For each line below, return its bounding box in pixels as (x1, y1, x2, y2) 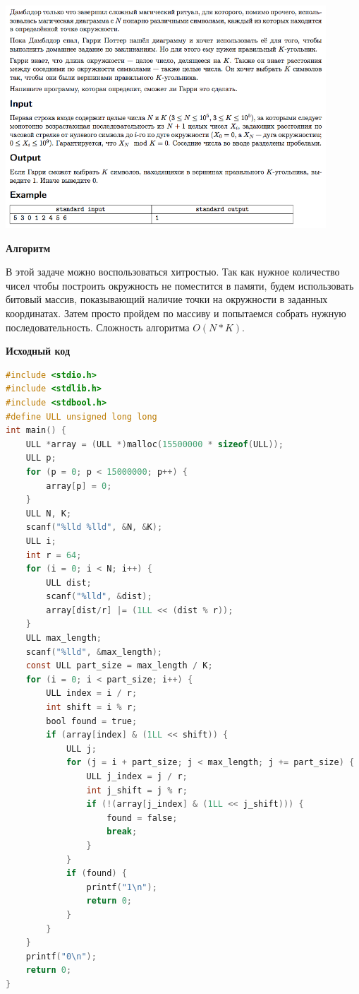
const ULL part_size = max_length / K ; (25, 661, 213, 671)
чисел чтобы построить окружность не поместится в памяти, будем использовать (6, 278, 354, 292)
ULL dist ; (46, 577, 92, 588)
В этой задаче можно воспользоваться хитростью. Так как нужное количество (6, 264, 340, 279)
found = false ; (107, 812, 178, 823)
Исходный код (6, 343, 71, 358)
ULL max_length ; (25, 633, 102, 644)
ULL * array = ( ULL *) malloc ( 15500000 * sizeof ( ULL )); (25, 439, 284, 449)
